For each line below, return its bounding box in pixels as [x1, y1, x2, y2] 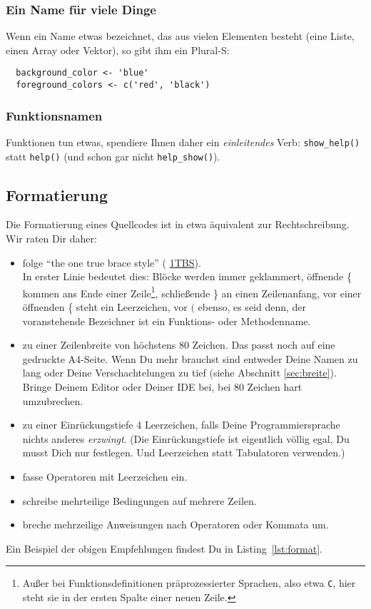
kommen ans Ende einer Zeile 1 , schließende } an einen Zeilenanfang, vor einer [22, 283, 362, 300]
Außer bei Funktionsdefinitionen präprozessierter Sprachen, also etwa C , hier [22, 575, 356, 590]
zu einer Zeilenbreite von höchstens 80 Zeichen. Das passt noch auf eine [22, 337, 335, 352]
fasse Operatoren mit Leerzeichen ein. [22, 469, 188, 484]
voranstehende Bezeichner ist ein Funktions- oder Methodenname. [22, 313, 311, 328]
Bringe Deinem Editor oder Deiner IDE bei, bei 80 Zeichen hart [22, 379, 303, 394]
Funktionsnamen [6, 106, 103, 124]
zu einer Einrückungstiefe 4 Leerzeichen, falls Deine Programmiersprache [22, 417, 340, 432]
